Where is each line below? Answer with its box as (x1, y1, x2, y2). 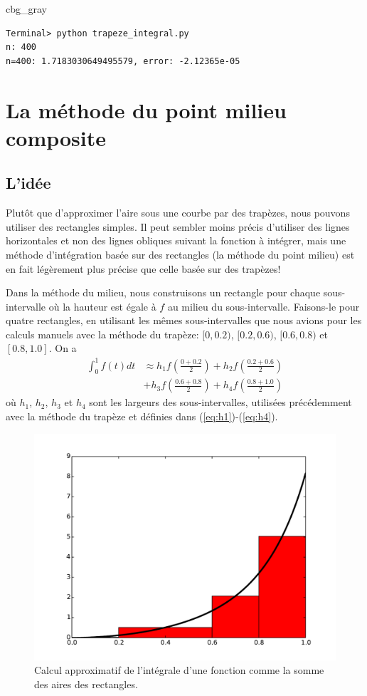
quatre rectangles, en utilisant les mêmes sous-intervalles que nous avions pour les (6, 313, 362, 328)
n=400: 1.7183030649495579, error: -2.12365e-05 (6, 56, 240, 66)
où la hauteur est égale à (48, 298, 156, 313)
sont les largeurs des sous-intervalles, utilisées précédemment (89, 395, 352, 410)
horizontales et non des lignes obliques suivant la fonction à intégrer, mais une (6, 233, 346, 248)
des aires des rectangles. (34, 676, 138, 691)
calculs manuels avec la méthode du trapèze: (6, 326, 199, 341)
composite (6, 123, 107, 152)
